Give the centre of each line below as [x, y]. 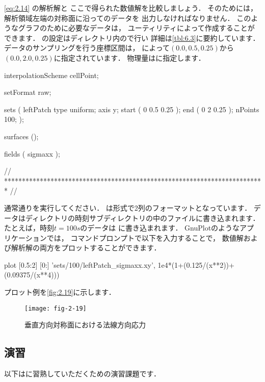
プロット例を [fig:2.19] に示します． [60, 292]
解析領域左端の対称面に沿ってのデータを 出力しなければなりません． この [128, 18]
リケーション [25, 237]
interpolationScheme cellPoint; [51, 75]
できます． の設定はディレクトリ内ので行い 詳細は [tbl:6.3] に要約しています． [132, 37]
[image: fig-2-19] [56, 308]
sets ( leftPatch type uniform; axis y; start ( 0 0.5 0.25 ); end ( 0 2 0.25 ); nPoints [132, 109]
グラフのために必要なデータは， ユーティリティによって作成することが [136, 28]
